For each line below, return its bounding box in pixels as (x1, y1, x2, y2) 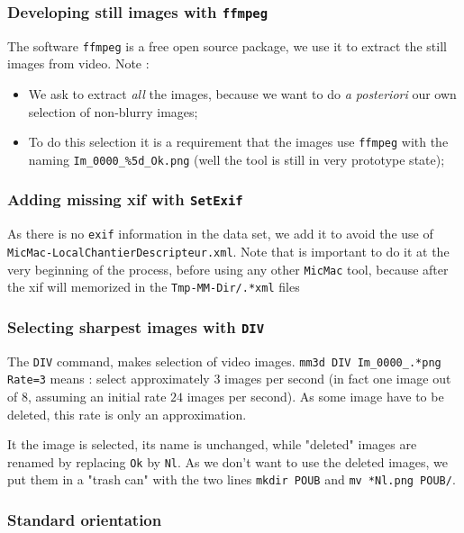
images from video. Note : (7, 54, 150, 73)
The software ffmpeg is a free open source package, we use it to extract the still (7, 36, 447, 55)
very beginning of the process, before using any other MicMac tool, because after (7, 259, 449, 278)
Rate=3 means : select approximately (7, 369, 210, 388)
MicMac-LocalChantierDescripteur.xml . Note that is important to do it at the (7, 241, 450, 260)
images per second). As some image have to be (187, 387, 444, 406)
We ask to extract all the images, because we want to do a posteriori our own (28, 85, 457, 104)
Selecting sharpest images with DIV (7, 315, 265, 338)
